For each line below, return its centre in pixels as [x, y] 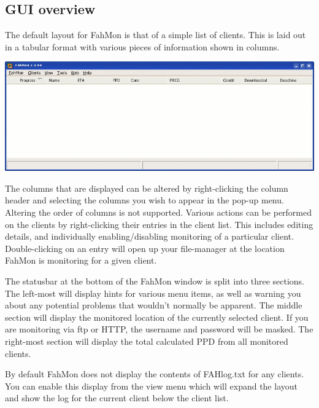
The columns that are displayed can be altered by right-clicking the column [147, 188]
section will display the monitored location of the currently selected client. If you [157, 317]
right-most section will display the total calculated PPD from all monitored [147, 341]
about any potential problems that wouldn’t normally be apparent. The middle [154, 305]
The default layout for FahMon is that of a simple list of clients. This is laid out [156, 35]
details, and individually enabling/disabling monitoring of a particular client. [149, 236]
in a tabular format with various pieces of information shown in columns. [142, 46]
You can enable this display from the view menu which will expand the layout [151, 386]
